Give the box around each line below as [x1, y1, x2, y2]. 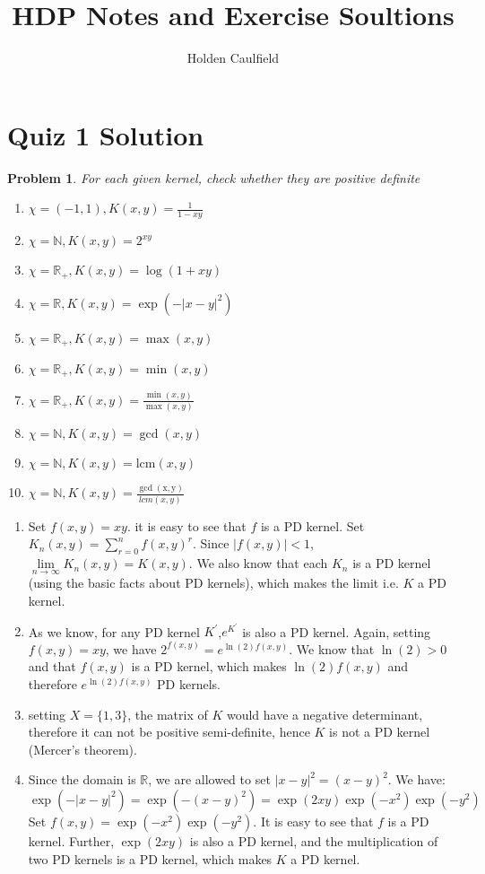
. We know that [289, 639, 375, 658]
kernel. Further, [28, 831, 115, 850]
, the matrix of [127, 704, 208, 723]
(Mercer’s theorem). [28, 739, 137, 758]
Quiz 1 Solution [7, 116, 204, 153]
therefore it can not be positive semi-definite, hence [28, 722, 310, 741]
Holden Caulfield [186, 48, 280, 67]
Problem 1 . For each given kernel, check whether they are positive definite [7, 168, 420, 187]
